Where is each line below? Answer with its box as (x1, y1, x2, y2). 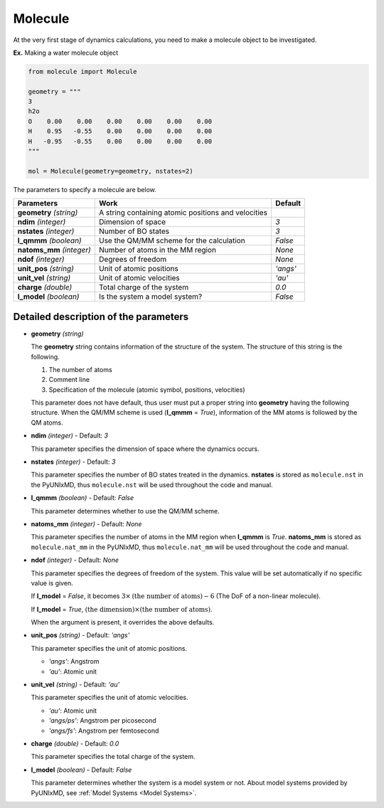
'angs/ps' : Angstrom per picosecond (48, 716, 156, 725)
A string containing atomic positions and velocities (98, 208, 268, 218)
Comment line (48, 376, 90, 384)
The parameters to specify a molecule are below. (13, 185, 156, 193)
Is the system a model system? (98, 292, 203, 302)
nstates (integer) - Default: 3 (31, 457, 116, 466)
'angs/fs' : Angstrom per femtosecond (48, 726, 159, 735)
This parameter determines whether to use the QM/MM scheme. (31, 506, 220, 515)
